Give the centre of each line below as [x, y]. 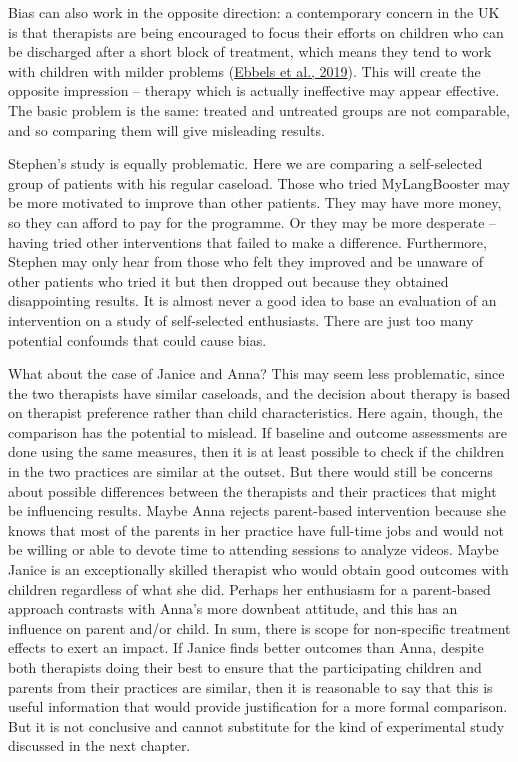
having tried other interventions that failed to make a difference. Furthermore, [247, 241]
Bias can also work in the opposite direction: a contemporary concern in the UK [254, 12]
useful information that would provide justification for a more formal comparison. [258, 706]
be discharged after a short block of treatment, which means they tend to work [250, 51]
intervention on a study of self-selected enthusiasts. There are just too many [241, 319]
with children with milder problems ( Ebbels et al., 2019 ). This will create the [244, 70]
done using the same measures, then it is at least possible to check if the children [256, 451]
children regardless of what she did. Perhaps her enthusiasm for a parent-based [249, 588]
